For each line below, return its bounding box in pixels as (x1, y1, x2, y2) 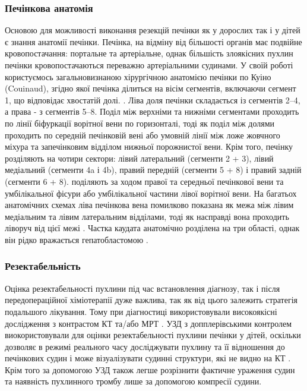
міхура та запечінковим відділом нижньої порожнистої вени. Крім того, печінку (5, 140, 293, 153)
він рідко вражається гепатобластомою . (5, 233, 148, 245)
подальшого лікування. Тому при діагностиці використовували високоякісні (5, 305, 277, 317)
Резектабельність (5, 258, 81, 273)
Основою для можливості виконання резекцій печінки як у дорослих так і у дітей (5, 24, 300, 36)
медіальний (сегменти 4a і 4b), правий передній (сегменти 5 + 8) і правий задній (5, 163, 302, 176)
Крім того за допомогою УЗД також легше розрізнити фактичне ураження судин (5, 363, 295, 376)
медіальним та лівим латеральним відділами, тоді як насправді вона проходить (5, 210, 289, 222)
